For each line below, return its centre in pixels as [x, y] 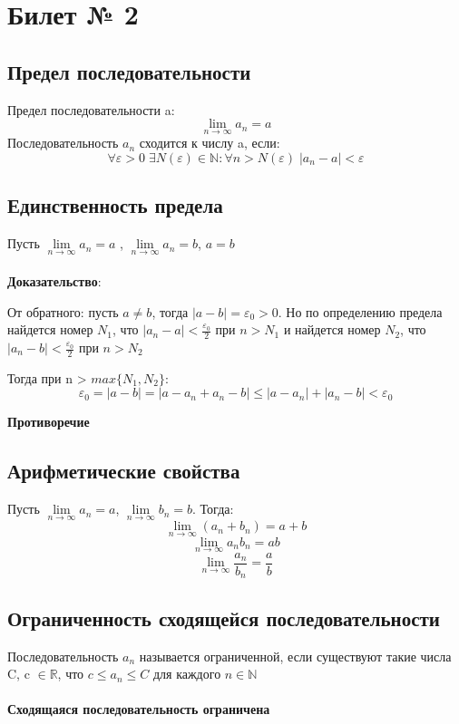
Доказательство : [54, 281]
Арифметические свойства [124, 471]
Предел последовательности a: [91, 109]
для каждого [187, 674]
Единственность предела [115, 205]
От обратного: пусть [63, 311]
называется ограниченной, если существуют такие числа [295, 656]
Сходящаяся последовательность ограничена [139, 709]
